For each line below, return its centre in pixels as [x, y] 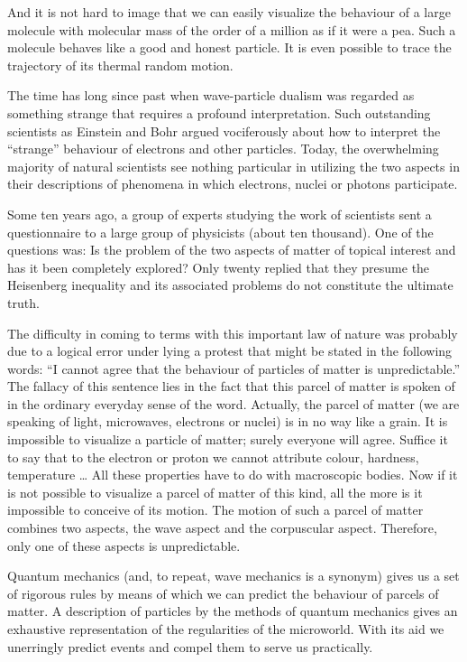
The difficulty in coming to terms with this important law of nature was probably [233, 333]
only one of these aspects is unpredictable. [124, 545]
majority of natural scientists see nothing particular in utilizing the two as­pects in [233, 166]
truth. [23, 302]
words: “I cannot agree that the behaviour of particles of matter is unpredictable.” [234, 368]
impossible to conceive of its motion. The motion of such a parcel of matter [215, 510]
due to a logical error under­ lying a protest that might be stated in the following [230, 351]
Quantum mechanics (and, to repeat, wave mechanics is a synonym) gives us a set [233, 576]
